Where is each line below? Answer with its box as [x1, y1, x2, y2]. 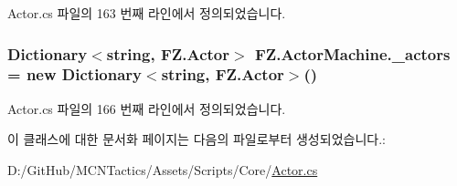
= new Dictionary [7, 63, 143, 86]
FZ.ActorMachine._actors [254, 42, 451, 65]
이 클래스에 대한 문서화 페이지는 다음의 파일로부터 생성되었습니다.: [7, 129, 386, 149]
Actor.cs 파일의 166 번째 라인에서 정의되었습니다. [7, 98, 286, 118]
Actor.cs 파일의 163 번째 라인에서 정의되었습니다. [7, 4, 286, 22]
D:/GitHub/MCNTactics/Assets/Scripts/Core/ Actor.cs [7, 160, 318, 179]
